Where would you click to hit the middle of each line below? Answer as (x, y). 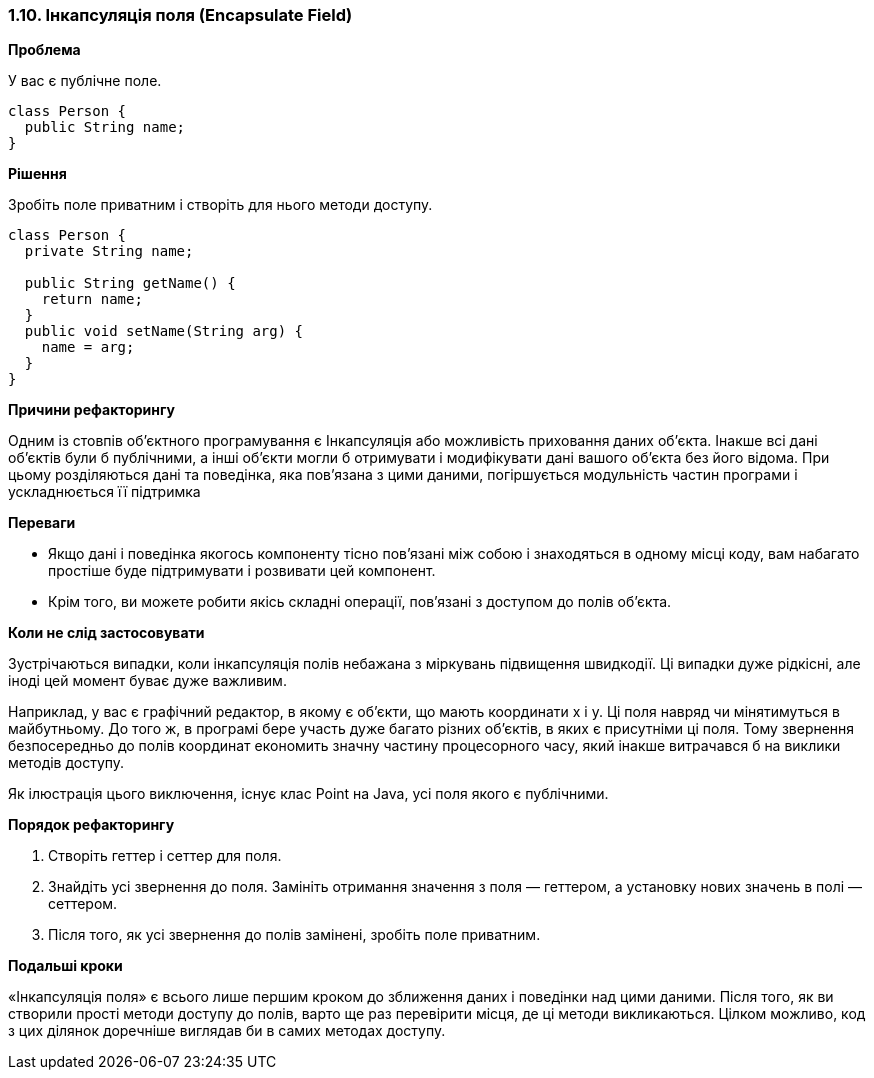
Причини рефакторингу (91, 410)
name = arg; (88, 347)
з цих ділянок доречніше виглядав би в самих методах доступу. (227, 1031)
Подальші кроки (65, 966)
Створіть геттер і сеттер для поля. (165, 856)
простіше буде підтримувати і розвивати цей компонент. (242, 571)
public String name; (105, 127)
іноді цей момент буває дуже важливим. (147, 681)
